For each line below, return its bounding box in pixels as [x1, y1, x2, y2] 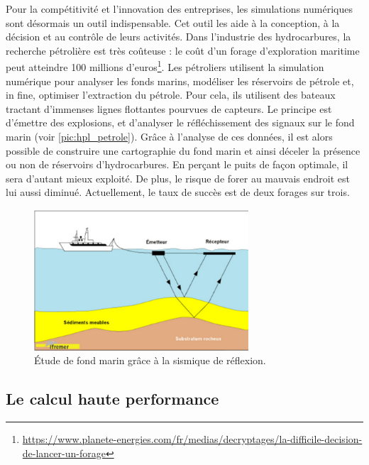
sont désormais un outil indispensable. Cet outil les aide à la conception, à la [6, 15, 340, 30]
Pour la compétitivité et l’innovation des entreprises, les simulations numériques [6, 1, 353, 16]
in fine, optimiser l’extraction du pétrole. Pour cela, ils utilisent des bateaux [6, 87, 336, 102]
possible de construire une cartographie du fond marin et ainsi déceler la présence [6, 143, 360, 158]
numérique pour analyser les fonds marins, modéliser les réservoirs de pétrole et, [6, 73, 354, 88]
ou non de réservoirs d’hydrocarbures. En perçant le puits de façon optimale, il [6, 157, 348, 172]
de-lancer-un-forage [22, 445, 106, 460]
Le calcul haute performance [6, 388, 219, 410]
